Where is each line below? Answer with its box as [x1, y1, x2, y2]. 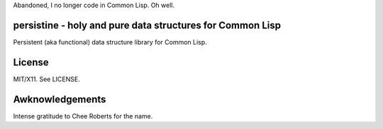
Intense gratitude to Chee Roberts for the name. [13, 111, 153, 120]
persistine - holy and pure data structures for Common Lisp [13, 19, 282, 31]
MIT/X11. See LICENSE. [13, 75, 81, 83]
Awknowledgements [13, 93, 106, 105]
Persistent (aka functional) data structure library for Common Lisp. [13, 37, 207, 46]
